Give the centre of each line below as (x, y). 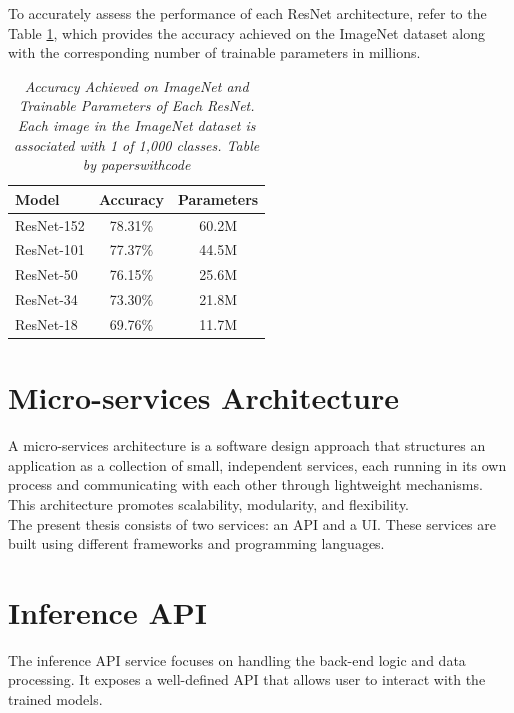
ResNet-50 (46, 274)
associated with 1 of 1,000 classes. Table (137, 144)
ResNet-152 (50, 224)
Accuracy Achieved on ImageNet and (136, 85)
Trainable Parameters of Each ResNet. (136, 105)
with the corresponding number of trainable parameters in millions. (214, 52)
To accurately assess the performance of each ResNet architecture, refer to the (247, 13)
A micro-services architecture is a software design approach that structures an (247, 445)
